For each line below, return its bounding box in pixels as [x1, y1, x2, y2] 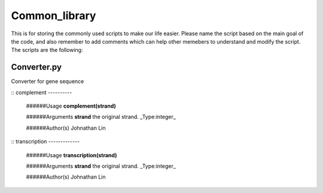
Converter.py [11, 62, 62, 72]
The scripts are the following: [11, 47, 83, 54]
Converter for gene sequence [11, 78, 84, 85]
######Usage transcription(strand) [26, 151, 117, 158]
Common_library [11, 9, 96, 22]
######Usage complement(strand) [26, 102, 117, 110]
